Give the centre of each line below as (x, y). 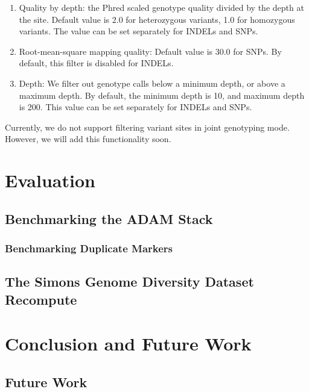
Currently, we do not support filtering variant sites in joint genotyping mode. (147, 127)
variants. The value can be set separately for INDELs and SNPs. (139, 31)
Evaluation (50, 180)
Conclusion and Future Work (128, 344)
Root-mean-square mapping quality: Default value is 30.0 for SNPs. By (150, 51)
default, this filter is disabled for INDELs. (96, 63)
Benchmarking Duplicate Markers (89, 248)
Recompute (41, 299)
